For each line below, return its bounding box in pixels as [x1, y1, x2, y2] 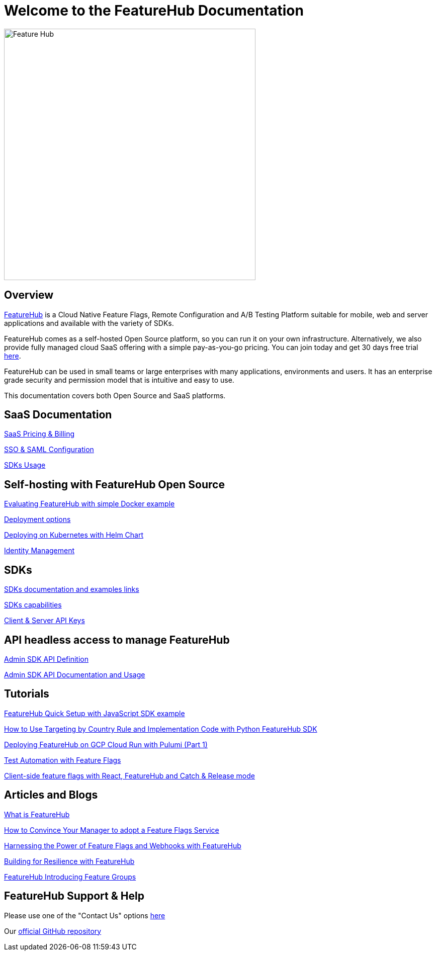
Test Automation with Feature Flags [4, 755, 121, 764]
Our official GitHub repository [4, 926, 102, 935]
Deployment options [4, 515, 71, 524]
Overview [4, 289, 54, 302]
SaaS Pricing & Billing [4, 429, 75, 439]
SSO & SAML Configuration [4, 445, 94, 454]
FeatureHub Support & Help [4, 890, 144, 903]
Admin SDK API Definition [4, 654, 89, 663]
